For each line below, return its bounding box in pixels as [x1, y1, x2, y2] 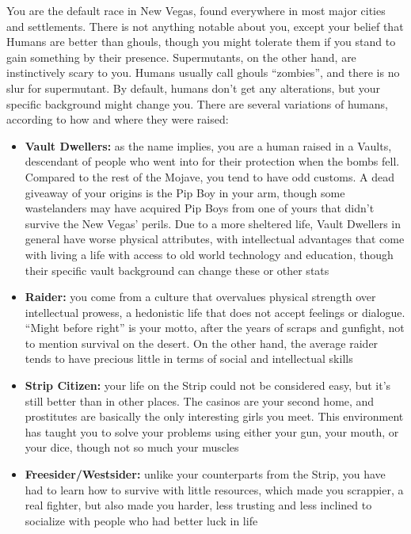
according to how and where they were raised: [6, 111, 229, 128]
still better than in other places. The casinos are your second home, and [25, 392, 375, 409]
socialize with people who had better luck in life [25, 512, 258, 528]
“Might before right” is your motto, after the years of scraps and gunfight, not [25, 319, 405, 336]
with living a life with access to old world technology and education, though [25, 246, 394, 262]
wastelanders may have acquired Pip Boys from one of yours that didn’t [25, 200, 375, 216]
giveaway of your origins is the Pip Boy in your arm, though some [25, 184, 345, 200]
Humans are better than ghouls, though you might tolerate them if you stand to [6, 33, 396, 50]
